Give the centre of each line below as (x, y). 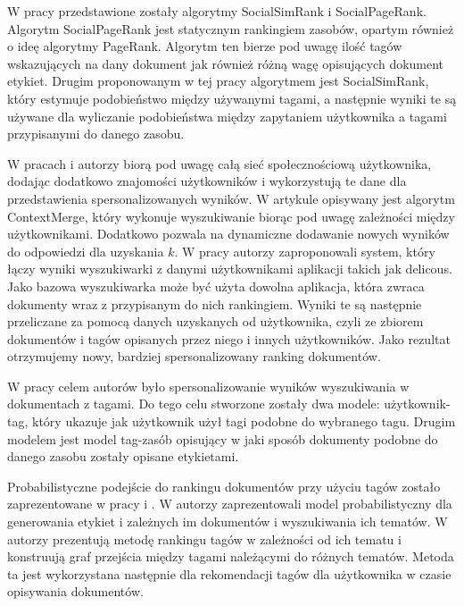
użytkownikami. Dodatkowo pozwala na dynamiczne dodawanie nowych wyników (228, 234)
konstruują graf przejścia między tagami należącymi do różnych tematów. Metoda (231, 556)
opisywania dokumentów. (75, 591)
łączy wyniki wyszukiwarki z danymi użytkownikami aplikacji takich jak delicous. (230, 269)
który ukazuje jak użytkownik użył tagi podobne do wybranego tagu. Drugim (244, 421)
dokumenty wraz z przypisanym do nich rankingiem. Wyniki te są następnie (215, 303)
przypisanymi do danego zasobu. (96, 134)
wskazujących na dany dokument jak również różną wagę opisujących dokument (226, 63)
